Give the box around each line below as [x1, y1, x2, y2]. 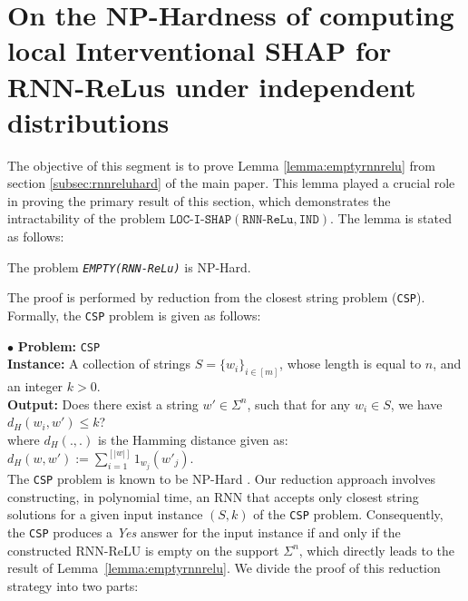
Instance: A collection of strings [7, 354, 191, 373]
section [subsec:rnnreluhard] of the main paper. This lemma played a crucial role [7, 173, 455, 192]
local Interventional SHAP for [7, 32, 392, 69]
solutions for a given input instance [7, 505, 203, 524]
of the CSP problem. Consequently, [253, 505, 444, 524]
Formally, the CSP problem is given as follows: [7, 305, 261, 324]
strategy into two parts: [7, 576, 139, 595]
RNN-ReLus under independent [7, 67, 416, 104]
